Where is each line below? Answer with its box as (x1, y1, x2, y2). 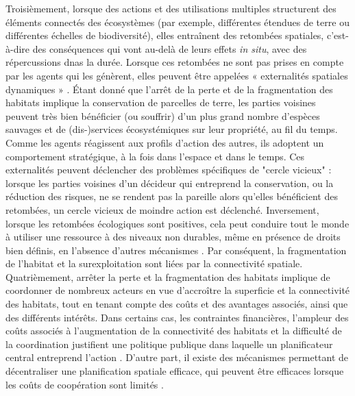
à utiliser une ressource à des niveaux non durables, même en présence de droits (5, 230, 341, 244)
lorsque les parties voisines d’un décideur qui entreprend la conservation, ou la (5, 175, 334, 190)
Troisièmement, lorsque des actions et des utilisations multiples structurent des (5, 1, 336, 15)
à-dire (5, 41, 30, 55)
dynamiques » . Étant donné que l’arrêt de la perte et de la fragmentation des (5, 82, 333, 96)
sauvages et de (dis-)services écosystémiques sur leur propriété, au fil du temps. (5, 122, 338, 136)
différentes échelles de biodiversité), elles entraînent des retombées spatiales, (5, 28, 324, 42)
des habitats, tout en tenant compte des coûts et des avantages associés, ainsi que (5, 297, 348, 311)
